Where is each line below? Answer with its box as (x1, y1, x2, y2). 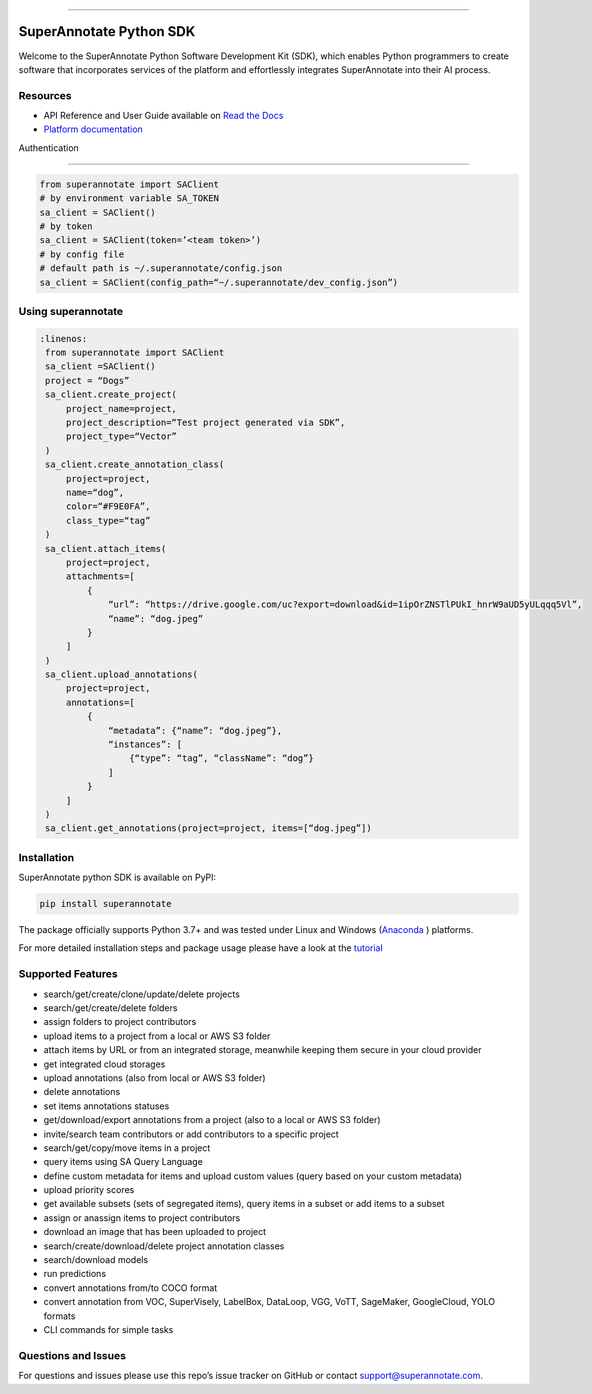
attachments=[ (65, 571, 135, 582)
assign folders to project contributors (43, 1016, 197, 1028)
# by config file (39, 248, 125, 260)
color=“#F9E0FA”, (65, 501, 151, 512)
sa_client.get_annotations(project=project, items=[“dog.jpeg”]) (45, 823, 372, 834)
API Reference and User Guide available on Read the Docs (43, 110, 284, 122)
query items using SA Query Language (43, 1156, 204, 1168)
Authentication (18, 141, 79, 154)
